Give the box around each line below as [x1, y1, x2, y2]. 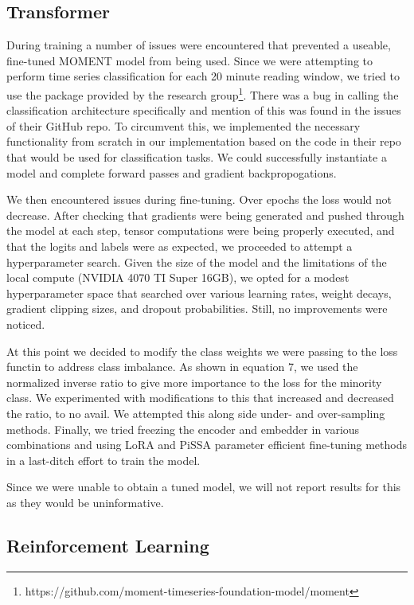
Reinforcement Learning [6, 533, 209, 557]
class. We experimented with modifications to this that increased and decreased [6, 389, 394, 406]
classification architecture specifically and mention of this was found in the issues [6, 102, 401, 119]
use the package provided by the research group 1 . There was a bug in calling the [6, 84, 399, 103]
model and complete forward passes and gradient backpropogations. [6, 164, 337, 181]
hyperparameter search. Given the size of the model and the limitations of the [6, 253, 387, 270]
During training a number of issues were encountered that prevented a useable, [6, 37, 391, 53]
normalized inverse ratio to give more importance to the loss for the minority [6, 373, 382, 390]
